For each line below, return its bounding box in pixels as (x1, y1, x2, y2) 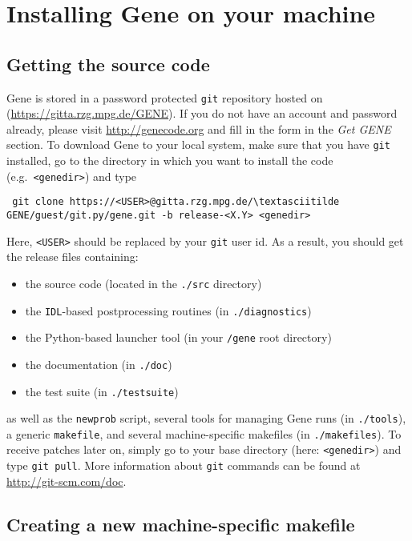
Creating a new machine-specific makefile (6, 511, 355, 536)
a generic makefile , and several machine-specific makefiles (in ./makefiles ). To (6, 425, 402, 442)
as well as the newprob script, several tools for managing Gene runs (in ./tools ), (6, 410, 406, 427)
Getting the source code (6, 51, 210, 76)
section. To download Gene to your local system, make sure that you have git (6, 136, 390, 153)
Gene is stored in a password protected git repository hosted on (6, 89, 323, 106)
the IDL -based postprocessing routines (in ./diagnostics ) (25, 302, 312, 319)
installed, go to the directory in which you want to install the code (6, 152, 333, 169)
